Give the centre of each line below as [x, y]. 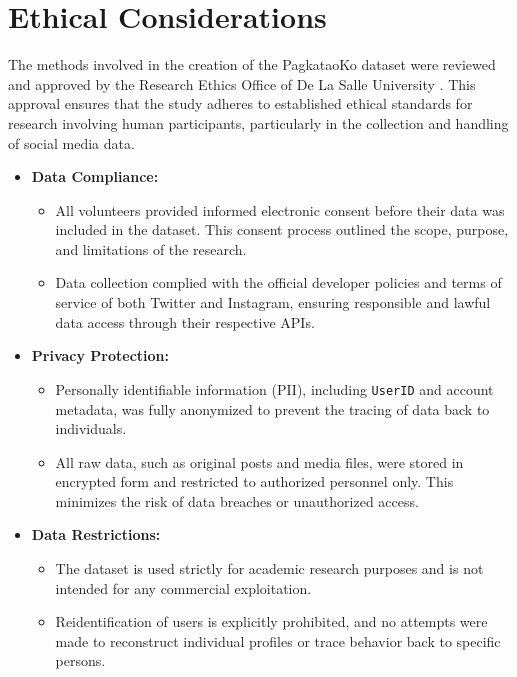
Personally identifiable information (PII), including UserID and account [274, 388]
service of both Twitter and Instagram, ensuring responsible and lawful [273, 302]
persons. [80, 660]
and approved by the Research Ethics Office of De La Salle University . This [242, 83]
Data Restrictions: [96, 534]
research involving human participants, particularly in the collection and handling [258, 122]
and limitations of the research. [151, 248]
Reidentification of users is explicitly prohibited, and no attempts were [271, 621]
